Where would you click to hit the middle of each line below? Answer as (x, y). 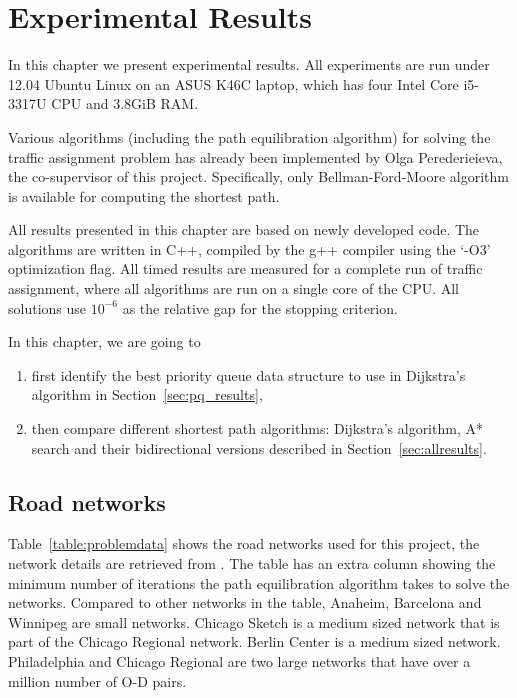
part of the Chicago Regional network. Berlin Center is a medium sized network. (254, 641)
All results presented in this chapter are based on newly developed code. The (244, 229)
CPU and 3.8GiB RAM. (125, 103)
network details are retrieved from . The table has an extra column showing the (252, 563)
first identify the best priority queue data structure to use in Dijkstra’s (248, 374)
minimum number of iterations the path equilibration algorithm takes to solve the (259, 582)
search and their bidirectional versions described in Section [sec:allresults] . (259, 447)
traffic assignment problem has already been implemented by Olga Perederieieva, (255, 156)
